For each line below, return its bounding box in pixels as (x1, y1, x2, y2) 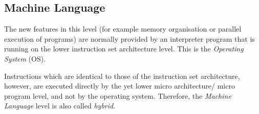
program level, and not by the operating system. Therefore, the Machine (4, 90, 231, 101)
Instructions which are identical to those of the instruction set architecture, (4, 70, 240, 81)
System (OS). (4, 53, 46, 64)
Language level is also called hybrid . (4, 100, 116, 111)
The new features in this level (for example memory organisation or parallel (4, 23, 242, 34)
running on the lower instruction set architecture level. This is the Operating (4, 43, 244, 54)
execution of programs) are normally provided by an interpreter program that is (4, 33, 255, 44)
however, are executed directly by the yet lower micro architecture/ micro (4, 80, 235, 91)
